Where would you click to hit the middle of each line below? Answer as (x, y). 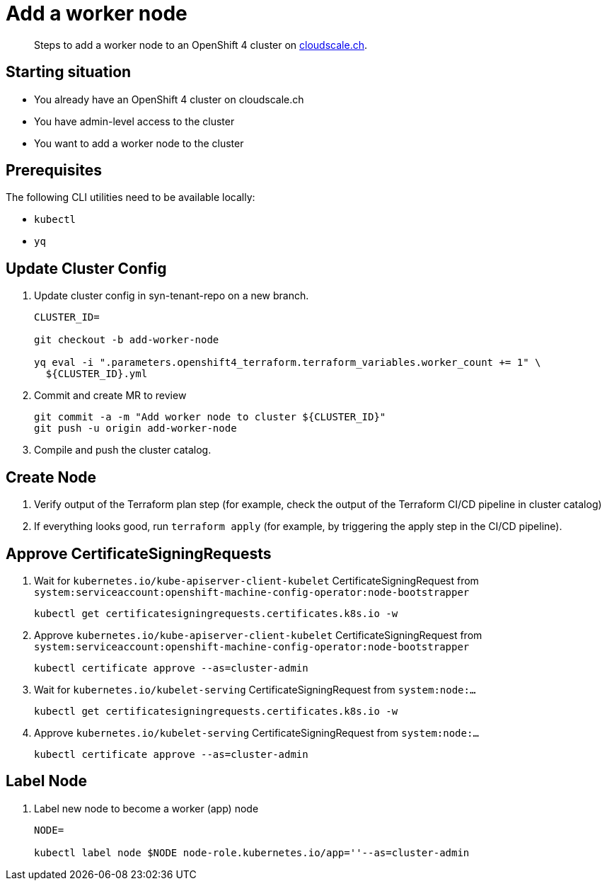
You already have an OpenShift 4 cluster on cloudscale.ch (169, 99)
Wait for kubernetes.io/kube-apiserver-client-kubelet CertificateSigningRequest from (256, 580)
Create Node (51, 477)
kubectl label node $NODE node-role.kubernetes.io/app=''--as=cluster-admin (252, 852)
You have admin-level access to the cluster (134, 121)
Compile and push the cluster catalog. (123, 450)
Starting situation (69, 72)
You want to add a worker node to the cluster (139, 143)
